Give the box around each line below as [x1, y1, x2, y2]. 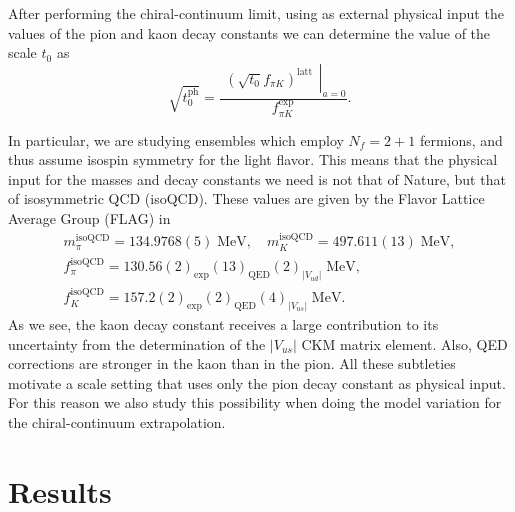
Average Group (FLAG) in [8, 208, 171, 229]
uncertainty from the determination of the [8, 333, 266, 354]
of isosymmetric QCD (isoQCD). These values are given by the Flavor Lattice [8, 188, 485, 209]
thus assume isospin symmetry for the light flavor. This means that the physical [8, 149, 498, 170]
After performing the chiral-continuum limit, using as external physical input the [8, 3, 504, 23]
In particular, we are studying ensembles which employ [8, 129, 344, 150]
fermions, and [419, 129, 503, 150]
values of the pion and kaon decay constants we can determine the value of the [8, 22, 491, 43]
